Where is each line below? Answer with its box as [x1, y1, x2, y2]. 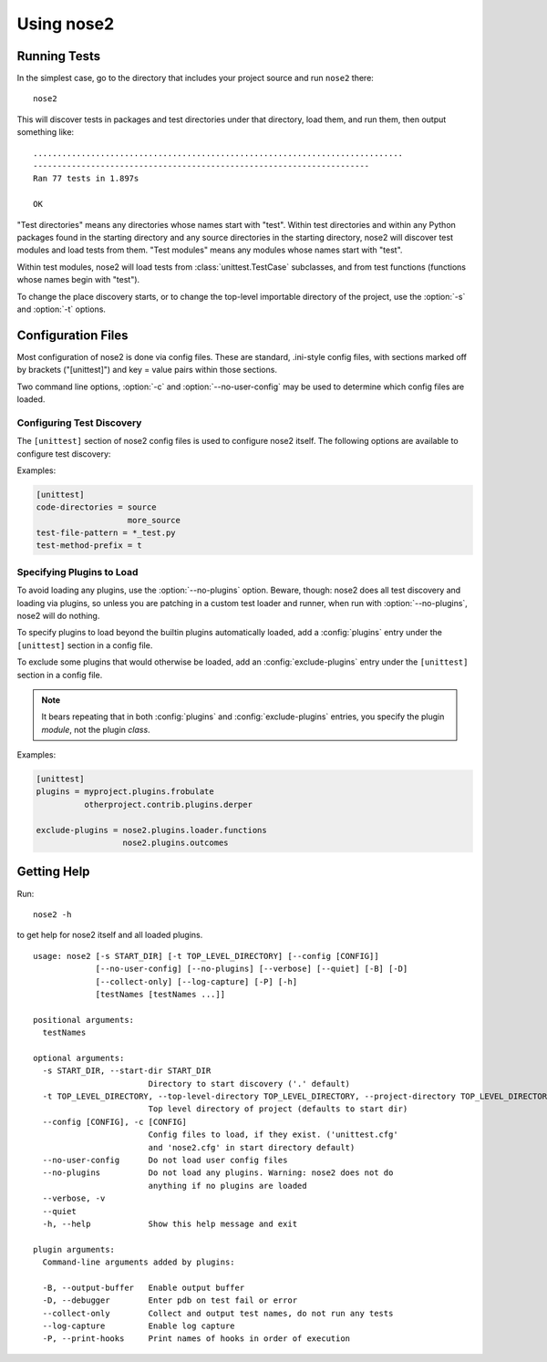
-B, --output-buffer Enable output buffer [42, 1282, 245, 1293]
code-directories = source [36, 502, 157, 512]
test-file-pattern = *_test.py [36, 528, 177, 538]
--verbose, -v [42, 1193, 106, 1203]
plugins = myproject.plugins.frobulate [36, 787, 214, 797]
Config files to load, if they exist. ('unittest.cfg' [148, 1130, 398, 1140]
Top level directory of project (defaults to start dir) [148, 1104, 408, 1114]
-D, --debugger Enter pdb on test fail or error [42, 1295, 298, 1305]
